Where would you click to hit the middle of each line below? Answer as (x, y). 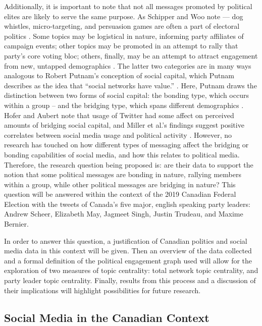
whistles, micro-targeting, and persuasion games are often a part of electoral (122, 26)
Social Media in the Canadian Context (107, 317)
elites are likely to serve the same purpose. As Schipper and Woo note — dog (124, 16)
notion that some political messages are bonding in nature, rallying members (123, 174)
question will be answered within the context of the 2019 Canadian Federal (120, 194)
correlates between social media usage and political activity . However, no (118, 134)
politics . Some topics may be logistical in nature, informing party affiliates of (124, 36)
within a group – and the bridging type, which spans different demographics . (124, 105)
